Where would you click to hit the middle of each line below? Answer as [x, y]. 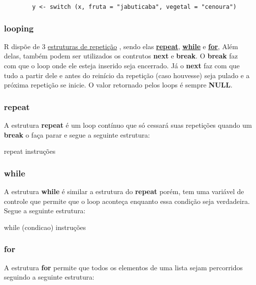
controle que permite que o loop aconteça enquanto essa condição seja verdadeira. [127, 201]
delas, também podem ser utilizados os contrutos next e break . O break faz [121, 56]
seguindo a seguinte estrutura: [49, 277]
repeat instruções [30, 151]
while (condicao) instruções [45, 227]
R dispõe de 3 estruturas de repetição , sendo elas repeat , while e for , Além [121, 46]
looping [19, 28]
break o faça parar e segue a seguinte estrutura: [77, 134]
